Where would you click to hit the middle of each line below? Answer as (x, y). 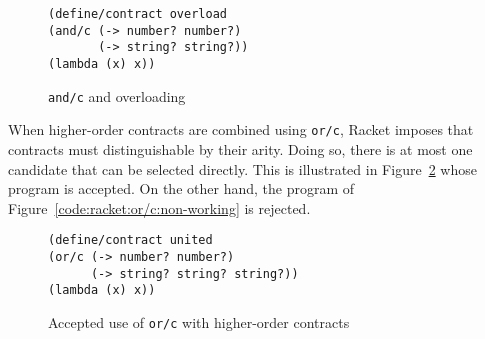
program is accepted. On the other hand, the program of (181, 188)
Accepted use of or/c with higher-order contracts (199, 321)
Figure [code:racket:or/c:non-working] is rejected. (159, 207)
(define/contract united (130, 240)
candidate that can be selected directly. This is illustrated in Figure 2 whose (242, 168)
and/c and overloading (117, 95)
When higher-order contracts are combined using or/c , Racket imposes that (241, 129)
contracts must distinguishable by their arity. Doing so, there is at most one (240, 148)
